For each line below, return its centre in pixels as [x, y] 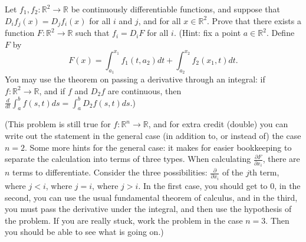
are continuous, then [144, 90]
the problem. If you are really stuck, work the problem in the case [124, 220]
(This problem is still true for [58, 124]
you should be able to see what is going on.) [84, 232]
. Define [280, 33]
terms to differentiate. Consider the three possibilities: [110, 172]
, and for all [159, 20]
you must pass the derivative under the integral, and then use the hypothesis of [148, 209]
